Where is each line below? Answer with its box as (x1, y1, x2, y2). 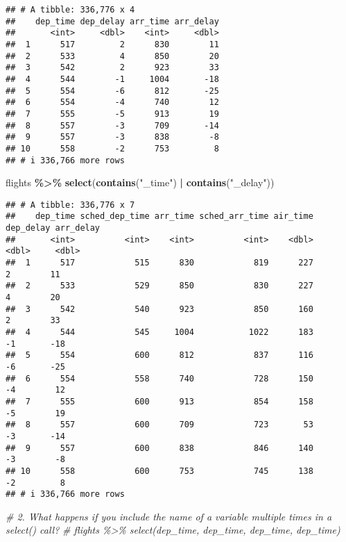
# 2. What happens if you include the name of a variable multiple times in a (6, 509, 332, 523)
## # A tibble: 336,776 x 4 (6, 5, 135, 15)
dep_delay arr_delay (6, 223, 101, 233)
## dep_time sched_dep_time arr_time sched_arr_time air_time (6, 211, 313, 222)
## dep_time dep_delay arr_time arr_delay (6, 16, 219, 26)
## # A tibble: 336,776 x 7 (6, 199, 135, 210)
